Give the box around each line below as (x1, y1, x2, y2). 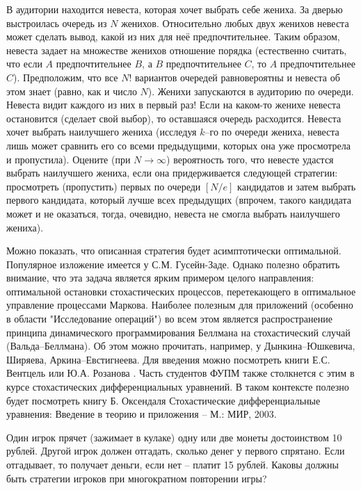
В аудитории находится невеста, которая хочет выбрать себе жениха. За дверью (6, 2, 343, 16)
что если (6, 56, 42, 71)
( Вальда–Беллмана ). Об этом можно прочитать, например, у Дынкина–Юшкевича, (6, 338, 355, 353)
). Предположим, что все (13, 70, 118, 84)
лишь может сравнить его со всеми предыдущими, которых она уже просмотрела (6, 138, 351, 152)
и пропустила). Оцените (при (6, 152, 131, 166)
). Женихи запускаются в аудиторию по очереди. (147, 83, 354, 98)
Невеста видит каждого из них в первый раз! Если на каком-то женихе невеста (6, 97, 341, 112)
